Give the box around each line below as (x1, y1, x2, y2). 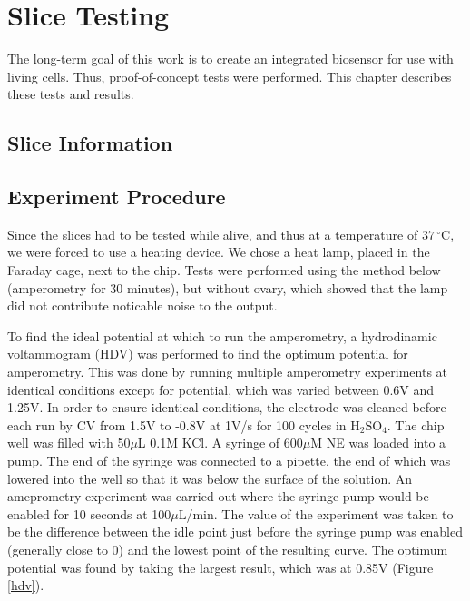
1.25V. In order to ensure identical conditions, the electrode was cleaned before (7, 398, 446, 417)
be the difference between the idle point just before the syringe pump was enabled (7, 522, 463, 541)
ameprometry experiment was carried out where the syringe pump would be (7, 487, 429, 506)
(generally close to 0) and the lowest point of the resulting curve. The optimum (7, 539, 448, 558)
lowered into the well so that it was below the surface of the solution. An (7, 468, 413, 488)
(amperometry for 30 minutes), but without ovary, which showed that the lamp (7, 278, 448, 297)
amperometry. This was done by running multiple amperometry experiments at (7, 362, 448, 381)
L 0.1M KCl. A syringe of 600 (137, 433, 303, 452)
